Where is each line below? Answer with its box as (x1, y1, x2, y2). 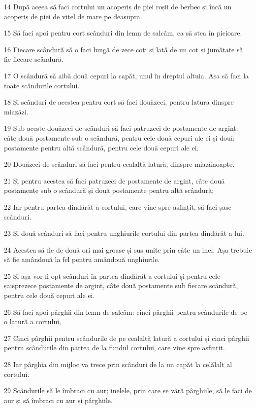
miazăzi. (4, 106, 29, 116)
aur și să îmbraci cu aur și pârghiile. (4, 395, 113, 405)
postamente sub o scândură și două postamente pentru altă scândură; (4, 185, 214, 195)
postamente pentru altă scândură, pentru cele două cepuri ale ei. (4, 142, 199, 152)
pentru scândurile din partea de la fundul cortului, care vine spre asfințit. (4, 342, 225, 353)
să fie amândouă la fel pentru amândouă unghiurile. (4, 254, 160, 264)
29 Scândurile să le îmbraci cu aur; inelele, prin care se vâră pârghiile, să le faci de (4, 385, 252, 396)
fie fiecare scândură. (4, 54, 64, 64)
